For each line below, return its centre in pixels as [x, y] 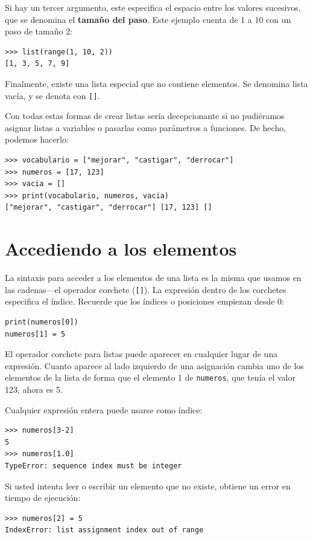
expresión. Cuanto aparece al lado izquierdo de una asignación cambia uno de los [154, 365]
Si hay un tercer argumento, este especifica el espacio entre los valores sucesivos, [153, 7]
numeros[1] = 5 [35, 334]
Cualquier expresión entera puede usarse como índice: [104, 409]
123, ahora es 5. [34, 389]
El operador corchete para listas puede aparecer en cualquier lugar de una [141, 354]
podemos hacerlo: [37, 139]
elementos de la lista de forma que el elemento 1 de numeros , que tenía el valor [150, 377]
